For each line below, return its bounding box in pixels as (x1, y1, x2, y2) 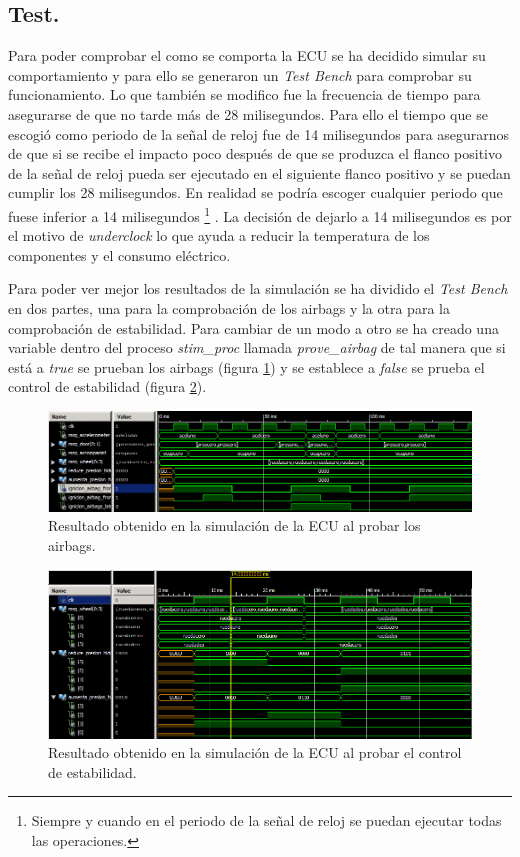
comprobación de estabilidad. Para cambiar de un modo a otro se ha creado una (8, 317, 499, 338)
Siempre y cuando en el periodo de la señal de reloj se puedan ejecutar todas (31, 810, 502, 831)
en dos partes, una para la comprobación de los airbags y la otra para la (8, 297, 450, 318)
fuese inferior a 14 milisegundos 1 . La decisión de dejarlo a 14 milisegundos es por (8, 202, 512, 226)
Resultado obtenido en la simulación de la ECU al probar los (48, 515, 421, 536)
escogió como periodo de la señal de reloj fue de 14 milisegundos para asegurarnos (8, 123, 510, 144)
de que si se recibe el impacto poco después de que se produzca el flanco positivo (8, 143, 502, 164)
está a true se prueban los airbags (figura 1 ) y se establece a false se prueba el (8, 356, 485, 377)
